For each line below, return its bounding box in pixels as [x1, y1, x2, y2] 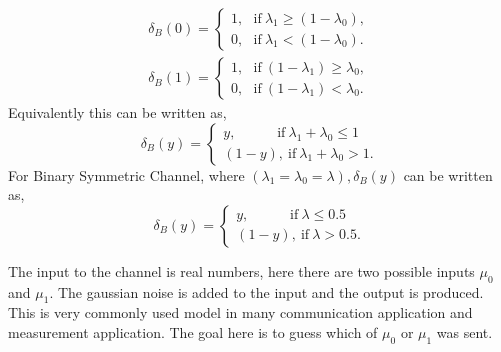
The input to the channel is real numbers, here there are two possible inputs [8, 260, 475, 281]
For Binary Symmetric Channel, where [8, 164, 245, 185]
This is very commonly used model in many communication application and [8, 302, 473, 323]
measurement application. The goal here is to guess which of [8, 322, 378, 343]
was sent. [436, 322, 493, 343]
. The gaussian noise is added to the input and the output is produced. [49, 281, 484, 302]
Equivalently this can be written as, [8, 102, 227, 123]
